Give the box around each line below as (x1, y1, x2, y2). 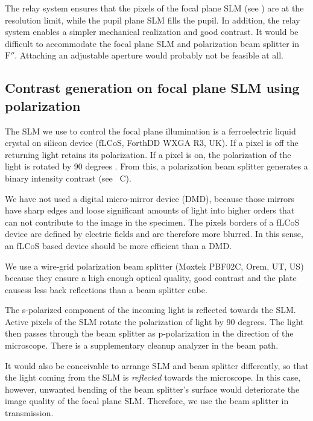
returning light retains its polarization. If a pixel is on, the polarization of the (5, 148, 291, 160)
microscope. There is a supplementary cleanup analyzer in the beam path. (5, 339, 279, 352)
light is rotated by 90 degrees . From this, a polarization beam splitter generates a (5, 160, 308, 173)
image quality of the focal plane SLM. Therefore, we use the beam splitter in (5, 394, 289, 407)
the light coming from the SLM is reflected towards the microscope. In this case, (5, 371, 301, 384)
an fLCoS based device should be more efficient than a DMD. (5, 239, 232, 252)
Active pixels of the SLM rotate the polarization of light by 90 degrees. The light (5, 315, 304, 328)
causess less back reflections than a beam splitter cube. (5, 283, 207, 296)
